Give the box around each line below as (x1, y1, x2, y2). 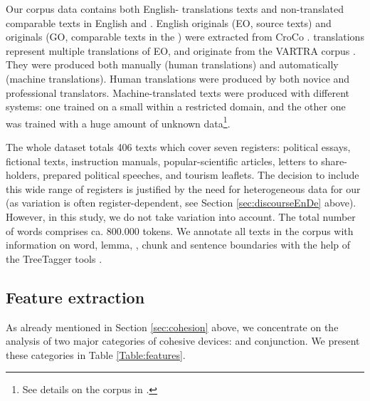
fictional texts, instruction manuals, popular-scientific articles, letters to (6, 153, 318, 168)
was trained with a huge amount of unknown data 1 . (6, 113, 231, 130)
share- (321, 153, 347, 168)
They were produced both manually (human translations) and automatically (6, 57, 339, 72)
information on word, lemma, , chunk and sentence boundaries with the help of (6, 237, 351, 252)
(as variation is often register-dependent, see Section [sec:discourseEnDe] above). (6, 195, 356, 210)
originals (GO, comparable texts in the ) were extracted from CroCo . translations (6, 29, 364, 44)
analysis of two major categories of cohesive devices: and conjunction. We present (6, 333, 360, 348)
